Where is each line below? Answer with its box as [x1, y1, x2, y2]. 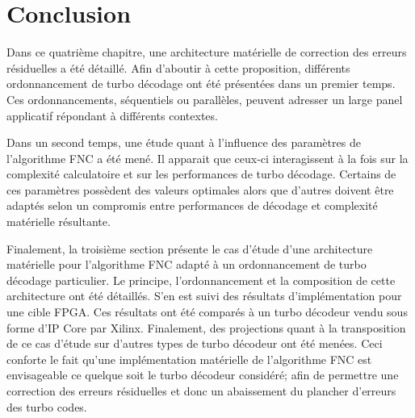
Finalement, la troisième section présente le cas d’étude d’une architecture [6, 240, 373, 257]
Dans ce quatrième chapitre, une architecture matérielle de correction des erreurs [6, 44, 407, 61]
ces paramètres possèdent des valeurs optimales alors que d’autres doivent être [6, 181, 394, 198]
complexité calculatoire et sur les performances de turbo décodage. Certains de [6, 165, 396, 182]
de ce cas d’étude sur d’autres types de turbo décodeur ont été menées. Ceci [6, 335, 383, 352]
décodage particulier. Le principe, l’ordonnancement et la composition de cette [6, 271, 396, 288]
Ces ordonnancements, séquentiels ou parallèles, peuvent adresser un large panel [6, 90, 403, 107]
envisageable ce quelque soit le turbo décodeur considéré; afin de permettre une [6, 366, 399, 383]
